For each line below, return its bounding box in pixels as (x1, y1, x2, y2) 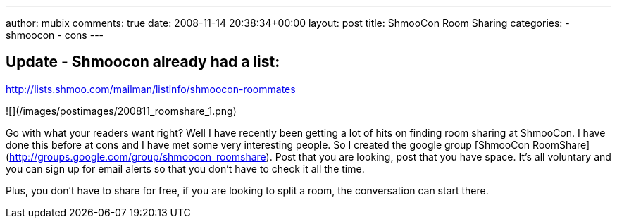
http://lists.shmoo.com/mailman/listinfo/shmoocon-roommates (6, 82, 296, 95)
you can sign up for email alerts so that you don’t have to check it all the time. (6, 162, 365, 175)
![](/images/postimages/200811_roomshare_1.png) (6, 104, 237, 117)
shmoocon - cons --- (6, 29, 104, 41)
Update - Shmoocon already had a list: (6, 53, 280, 71)
